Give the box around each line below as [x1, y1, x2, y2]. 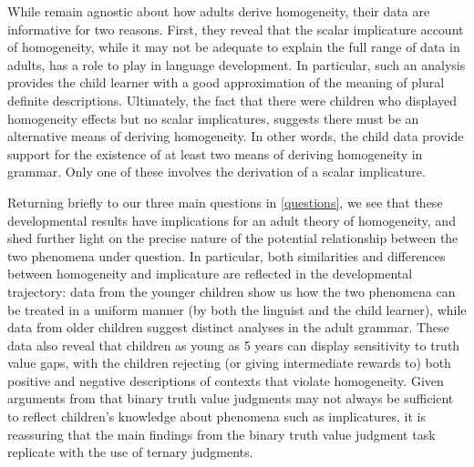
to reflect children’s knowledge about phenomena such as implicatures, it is [7, 407, 426, 426]
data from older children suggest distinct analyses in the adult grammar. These [7, 318, 449, 337]
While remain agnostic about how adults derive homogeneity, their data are [7, 2, 430, 20]
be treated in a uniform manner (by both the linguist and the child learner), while [7, 299, 467, 319]
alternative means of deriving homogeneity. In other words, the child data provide [7, 127, 464, 146]
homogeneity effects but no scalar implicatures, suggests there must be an [7, 108, 419, 127]
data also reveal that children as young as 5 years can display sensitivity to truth [7, 335, 460, 354]
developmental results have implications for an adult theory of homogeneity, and [7, 210, 456, 229]
